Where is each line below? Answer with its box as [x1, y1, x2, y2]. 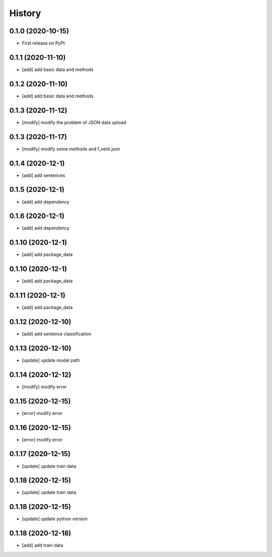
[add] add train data [22, 542, 63, 548]
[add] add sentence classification [22, 331, 92, 337]
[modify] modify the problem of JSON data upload [22, 119, 126, 126]
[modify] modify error [22, 384, 67, 390]
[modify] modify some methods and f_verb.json [22, 146, 120, 152]
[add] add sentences [22, 172, 65, 178]
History [9, 8, 41, 19]
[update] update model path [22, 357, 80, 363]
